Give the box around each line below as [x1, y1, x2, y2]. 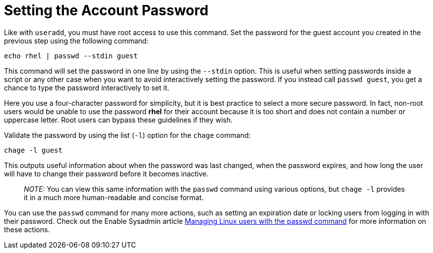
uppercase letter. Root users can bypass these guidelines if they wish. [4, 115, 233, 124]
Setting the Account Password [4, 2, 209, 19]
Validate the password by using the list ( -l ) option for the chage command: [4, 130, 251, 139]
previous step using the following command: [4, 36, 149, 45]
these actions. [4, 225, 50, 234]
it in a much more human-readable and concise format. [24, 193, 204, 202]
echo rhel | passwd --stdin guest [4, 51, 138, 60]
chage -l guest [4, 146, 63, 154]
